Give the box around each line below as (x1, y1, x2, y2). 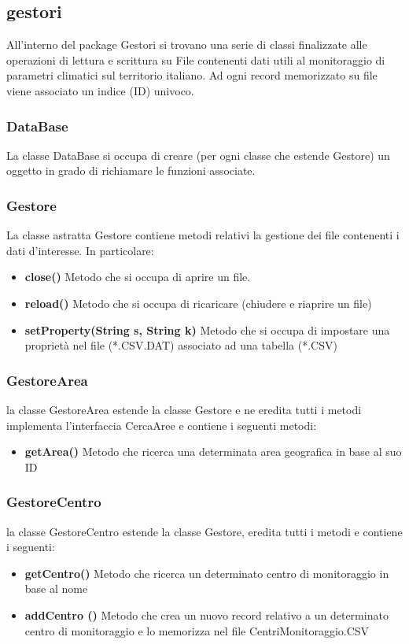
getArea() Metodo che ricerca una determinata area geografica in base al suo (24, 443, 402, 460)
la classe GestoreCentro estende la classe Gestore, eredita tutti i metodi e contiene (6, 523, 403, 539)
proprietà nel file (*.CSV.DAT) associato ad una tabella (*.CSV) (24, 337, 337, 353)
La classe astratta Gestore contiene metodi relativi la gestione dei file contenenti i (6, 227, 400, 243)
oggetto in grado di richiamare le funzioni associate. (6, 162, 256, 179)
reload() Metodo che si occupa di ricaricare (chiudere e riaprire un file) (24, 294, 372, 311)
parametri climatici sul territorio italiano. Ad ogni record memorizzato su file (6, 67, 378, 83)
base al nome (24, 580, 88, 597)
